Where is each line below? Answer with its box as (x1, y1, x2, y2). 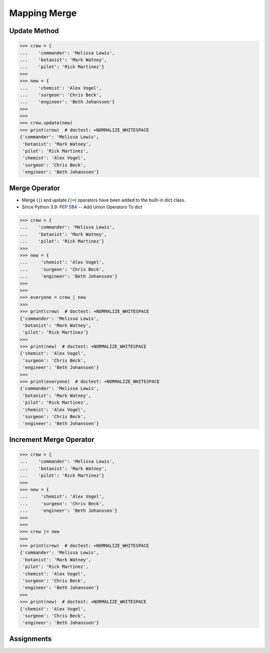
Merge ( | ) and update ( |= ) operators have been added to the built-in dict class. (21, 197, 186, 203)
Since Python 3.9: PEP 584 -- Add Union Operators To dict (21, 204, 142, 210)
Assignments (9, 634, 52, 643)
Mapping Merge (9, 8, 77, 19)
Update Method (9, 27, 59, 35)
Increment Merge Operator (9, 435, 94, 444)
